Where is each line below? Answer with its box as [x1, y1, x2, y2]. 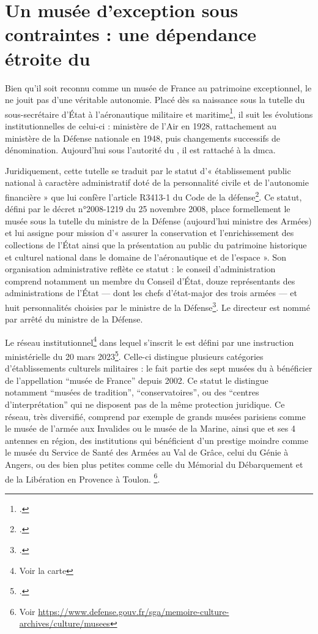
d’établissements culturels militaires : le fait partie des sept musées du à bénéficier [5, 362, 312, 375]
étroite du [5, 45, 91, 71]
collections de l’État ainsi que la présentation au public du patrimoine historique [5, 238, 307, 251]
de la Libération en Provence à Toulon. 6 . [5, 470, 160, 485]
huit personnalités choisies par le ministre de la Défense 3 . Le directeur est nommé [5, 299, 310, 313]
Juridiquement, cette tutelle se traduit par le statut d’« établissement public [5, 164, 291, 177]
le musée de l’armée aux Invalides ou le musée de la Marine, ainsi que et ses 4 [5, 422, 295, 435]
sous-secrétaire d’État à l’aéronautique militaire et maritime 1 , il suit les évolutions [5, 105, 313, 120]
